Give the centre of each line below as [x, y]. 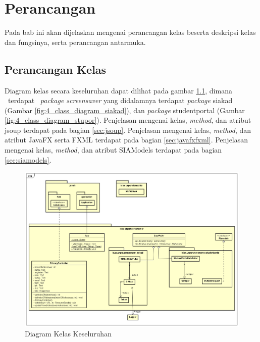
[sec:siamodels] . [28, 159]
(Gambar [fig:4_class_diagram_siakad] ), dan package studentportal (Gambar [125, 110]
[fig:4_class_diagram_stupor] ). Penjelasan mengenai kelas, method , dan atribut [128, 120]
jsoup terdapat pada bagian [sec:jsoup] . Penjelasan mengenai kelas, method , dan [128, 130]
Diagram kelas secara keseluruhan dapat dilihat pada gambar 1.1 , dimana [118, 90]
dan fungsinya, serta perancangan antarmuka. [75, 42]
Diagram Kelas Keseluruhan [68, 334]
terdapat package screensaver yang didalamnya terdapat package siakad [120, 100]
